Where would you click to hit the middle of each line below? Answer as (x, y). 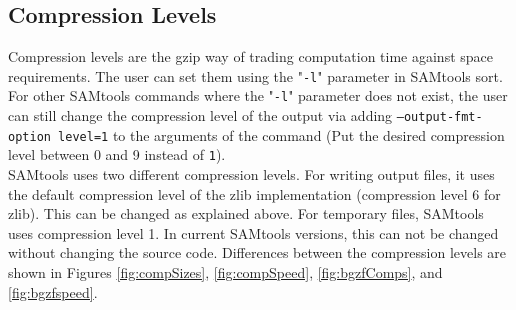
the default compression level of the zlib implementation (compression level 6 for (254, 193)
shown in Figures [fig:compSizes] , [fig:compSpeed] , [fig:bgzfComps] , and (225, 272)
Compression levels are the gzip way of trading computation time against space (251, 56)
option (29, 136)
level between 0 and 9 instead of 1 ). (117, 154)
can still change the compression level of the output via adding (200, 115)
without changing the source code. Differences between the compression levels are (257, 252)
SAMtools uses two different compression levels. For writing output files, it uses (251, 174)
